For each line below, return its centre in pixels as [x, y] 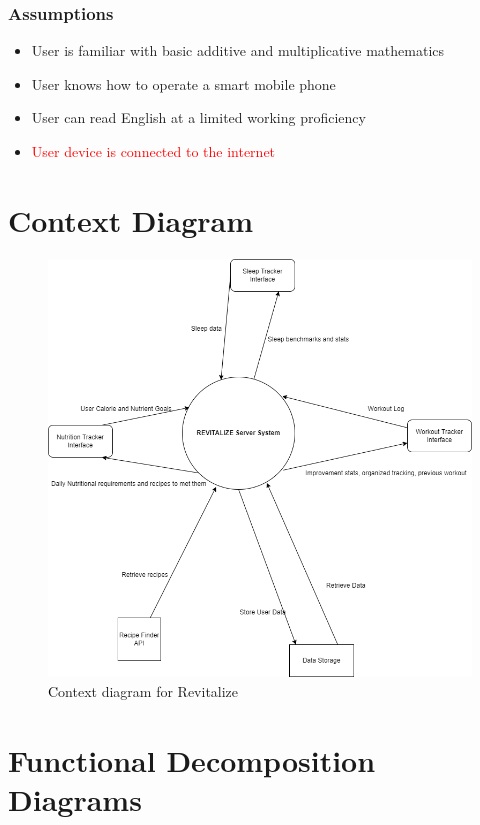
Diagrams [75, 798]
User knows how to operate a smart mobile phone [183, 83]
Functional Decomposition [192, 759]
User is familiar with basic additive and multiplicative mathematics [238, 50]
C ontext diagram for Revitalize [143, 690]
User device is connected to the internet [153, 151]
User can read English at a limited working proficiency [198, 117]
